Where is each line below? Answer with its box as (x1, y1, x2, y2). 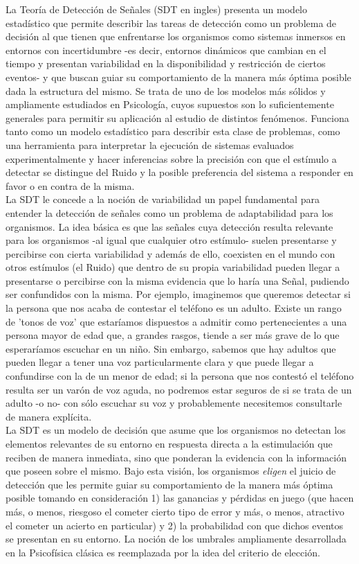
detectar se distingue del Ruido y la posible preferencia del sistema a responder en (6, 165, 353, 179)
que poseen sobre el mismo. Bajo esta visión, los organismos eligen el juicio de (6, 464, 336, 478)
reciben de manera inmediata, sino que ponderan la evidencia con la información (6, 450, 347, 464)
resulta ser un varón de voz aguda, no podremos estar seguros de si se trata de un (6, 382, 352, 396)
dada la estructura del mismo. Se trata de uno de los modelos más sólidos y (6, 83, 326, 98)
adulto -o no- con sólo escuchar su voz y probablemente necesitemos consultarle (6, 396, 342, 410)
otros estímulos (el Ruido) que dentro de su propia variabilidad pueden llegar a (6, 260, 340, 274)
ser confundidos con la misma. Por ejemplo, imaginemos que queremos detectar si (6, 287, 351, 301)
